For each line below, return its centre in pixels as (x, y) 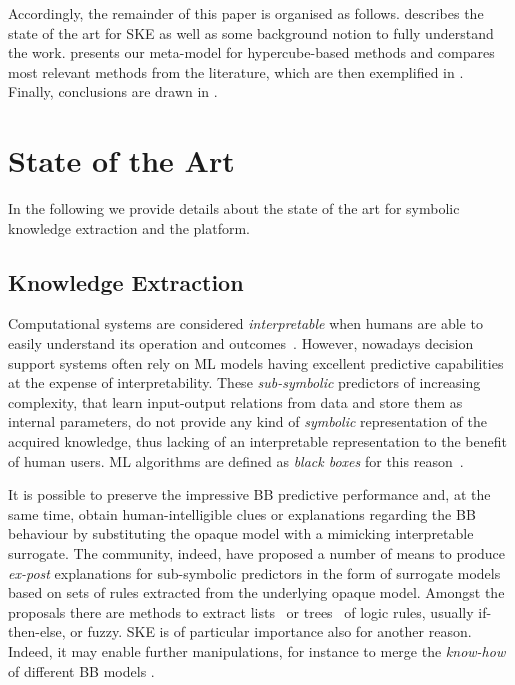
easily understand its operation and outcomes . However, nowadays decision (241, 343)
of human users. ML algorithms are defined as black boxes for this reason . (236, 460)
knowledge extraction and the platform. (129, 227)
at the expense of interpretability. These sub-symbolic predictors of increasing (244, 382)
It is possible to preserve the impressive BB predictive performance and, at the (249, 494)
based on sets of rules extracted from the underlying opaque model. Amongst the (256, 592)
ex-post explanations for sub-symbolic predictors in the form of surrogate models (254, 572)
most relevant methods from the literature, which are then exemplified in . (236, 71)
